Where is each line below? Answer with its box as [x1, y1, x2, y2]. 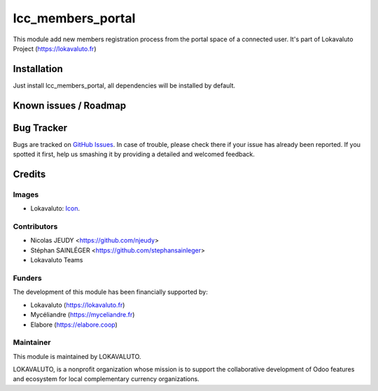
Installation [13, 63, 63, 75]
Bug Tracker [13, 122, 68, 134]
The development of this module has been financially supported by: [13, 287, 208, 297]
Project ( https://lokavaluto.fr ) [13, 44, 97, 52]
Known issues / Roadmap [13, 99, 126, 111]
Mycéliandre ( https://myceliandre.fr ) [30, 311, 135, 319]
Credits [13, 168, 46, 180]
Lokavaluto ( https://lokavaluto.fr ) [30, 301, 125, 309]
